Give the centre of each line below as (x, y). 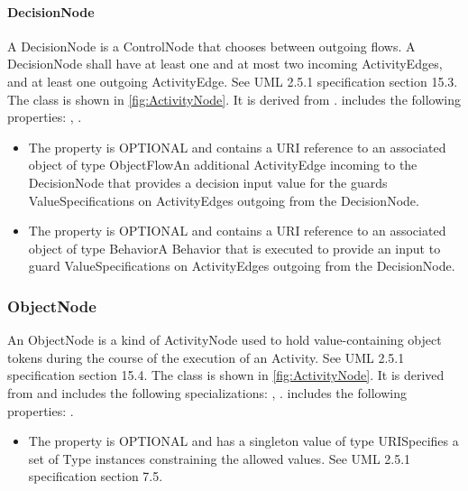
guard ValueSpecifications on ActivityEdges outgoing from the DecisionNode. (242, 266)
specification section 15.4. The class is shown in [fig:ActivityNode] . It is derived (226, 375)
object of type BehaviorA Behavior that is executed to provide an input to (234, 248)
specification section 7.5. (96, 476)
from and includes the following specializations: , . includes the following (207, 392)
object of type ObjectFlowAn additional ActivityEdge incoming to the (223, 165)
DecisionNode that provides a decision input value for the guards (208, 182)
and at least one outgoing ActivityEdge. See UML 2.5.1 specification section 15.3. (233, 81)
